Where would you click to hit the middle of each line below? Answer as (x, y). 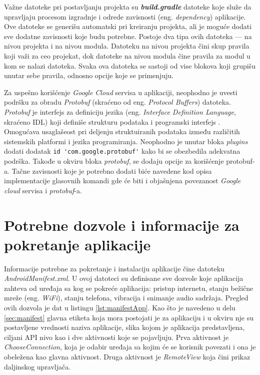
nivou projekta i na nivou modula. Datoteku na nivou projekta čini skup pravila (127, 46)
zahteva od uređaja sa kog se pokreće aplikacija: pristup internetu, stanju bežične (129, 288)
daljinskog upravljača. (37, 366)
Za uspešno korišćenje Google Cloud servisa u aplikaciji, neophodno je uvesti (121, 92)
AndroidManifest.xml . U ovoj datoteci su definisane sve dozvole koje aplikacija (124, 278)
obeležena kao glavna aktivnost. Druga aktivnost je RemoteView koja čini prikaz (127, 356)
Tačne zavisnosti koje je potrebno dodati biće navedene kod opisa (112, 170)
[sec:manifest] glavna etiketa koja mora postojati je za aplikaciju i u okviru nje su (129, 317)
